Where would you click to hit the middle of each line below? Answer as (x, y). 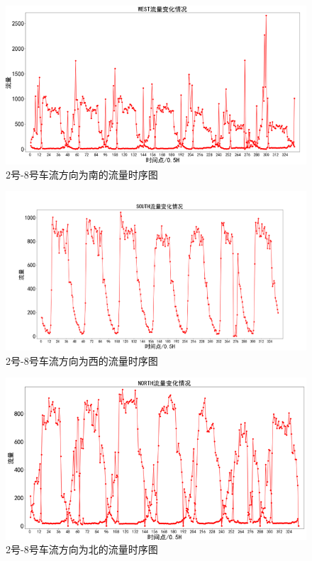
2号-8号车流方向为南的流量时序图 (82, 174)
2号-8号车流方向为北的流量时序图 (82, 549)
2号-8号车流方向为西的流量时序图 (82, 360)
